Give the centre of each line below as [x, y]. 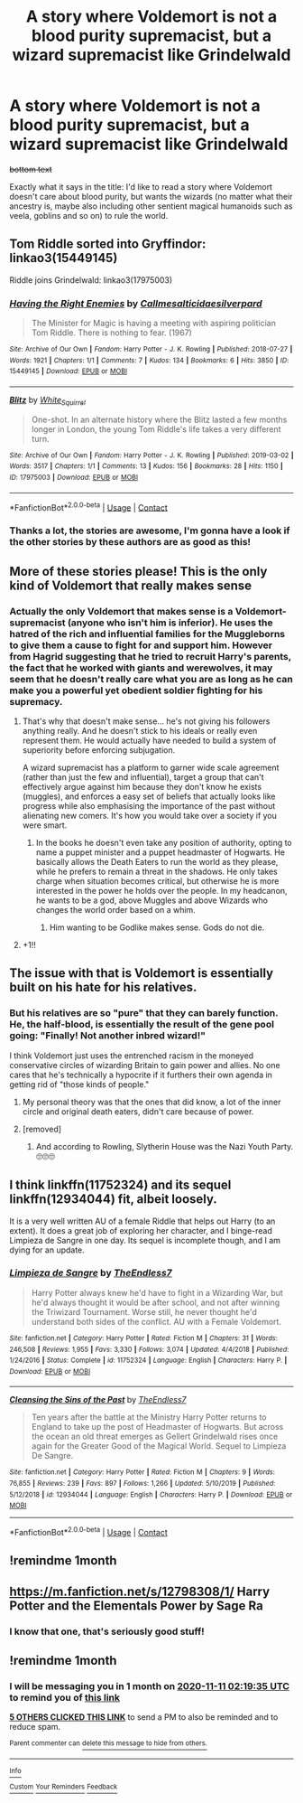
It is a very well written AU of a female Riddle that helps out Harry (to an [142, 1221]
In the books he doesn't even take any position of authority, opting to [164, 843]
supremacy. [36, 701]
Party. [282, 1146]
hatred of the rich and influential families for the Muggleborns [147, 634]
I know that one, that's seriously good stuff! [107, 1631]
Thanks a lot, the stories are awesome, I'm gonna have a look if [150, 531]
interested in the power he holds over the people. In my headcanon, [161, 891]
